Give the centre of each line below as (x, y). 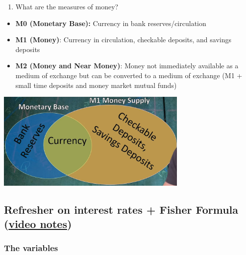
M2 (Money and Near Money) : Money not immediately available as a (127, 66)
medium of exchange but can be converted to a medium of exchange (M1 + (129, 75)
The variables (31, 248)
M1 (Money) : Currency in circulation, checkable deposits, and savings (123, 40)
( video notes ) (38, 224)
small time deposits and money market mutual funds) (96, 85)
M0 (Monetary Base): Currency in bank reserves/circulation (111, 23)
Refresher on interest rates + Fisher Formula (121, 209)
